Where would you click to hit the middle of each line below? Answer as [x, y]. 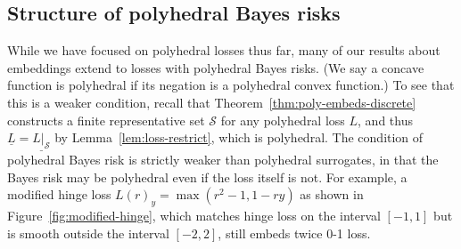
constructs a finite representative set [106, 120]
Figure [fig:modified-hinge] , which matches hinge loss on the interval [194, 216]
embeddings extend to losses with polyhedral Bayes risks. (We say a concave [216, 67]
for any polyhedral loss [283, 120]
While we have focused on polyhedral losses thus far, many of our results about [224, 50]
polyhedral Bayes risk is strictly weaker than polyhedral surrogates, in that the [223, 160]
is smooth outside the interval [88, 233]
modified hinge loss [59, 194]
